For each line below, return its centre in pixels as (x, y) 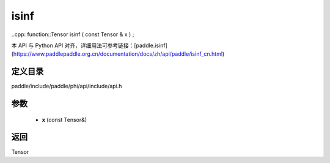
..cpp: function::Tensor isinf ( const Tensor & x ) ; (73, 34)
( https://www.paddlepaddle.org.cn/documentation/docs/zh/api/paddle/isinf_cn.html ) (118, 54)
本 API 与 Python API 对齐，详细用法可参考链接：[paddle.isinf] (90, 45)
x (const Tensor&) (64, 119)
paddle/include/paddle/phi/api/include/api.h (67, 86)
